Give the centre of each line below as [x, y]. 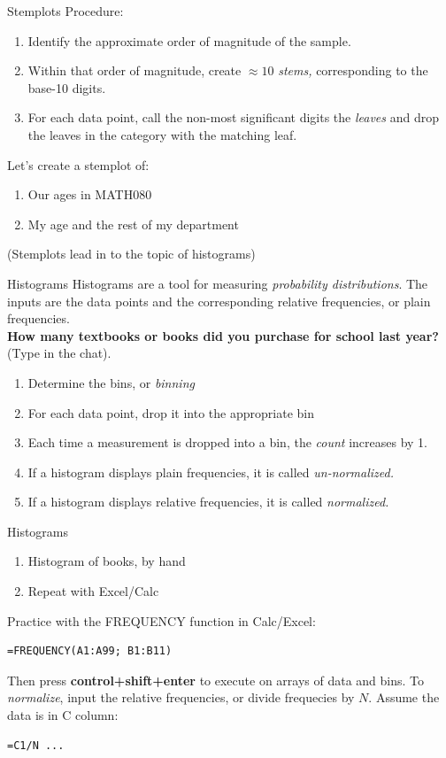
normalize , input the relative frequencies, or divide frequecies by [181, 697]
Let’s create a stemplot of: [78, 164]
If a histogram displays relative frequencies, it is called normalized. [208, 502]
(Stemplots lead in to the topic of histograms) [131, 254]
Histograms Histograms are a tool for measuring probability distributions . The [218, 283]
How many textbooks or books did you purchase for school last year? [223, 335]
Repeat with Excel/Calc [93, 591]
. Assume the [404, 697]
